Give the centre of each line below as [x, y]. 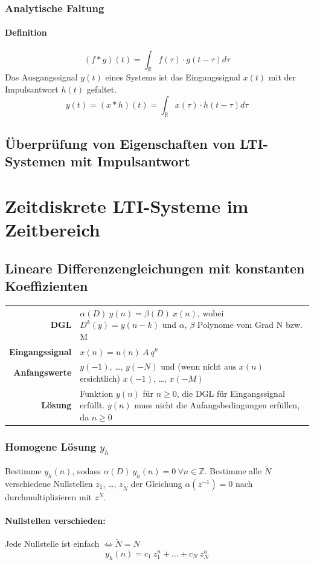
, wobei [210, 312]
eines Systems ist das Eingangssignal [173, 77]
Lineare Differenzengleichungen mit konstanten [155, 268]
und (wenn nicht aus [199, 366]
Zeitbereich [53, 229]
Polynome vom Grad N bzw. [250, 325]
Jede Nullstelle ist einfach [52, 544]
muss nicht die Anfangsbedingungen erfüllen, [217, 405]
